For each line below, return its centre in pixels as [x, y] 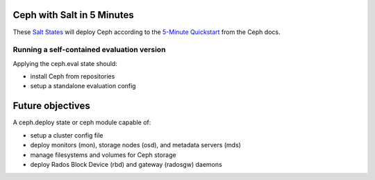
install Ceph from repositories [73, 76]
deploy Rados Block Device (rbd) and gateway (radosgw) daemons [126, 164]
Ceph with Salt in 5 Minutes [74, 15]
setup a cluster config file [67, 135]
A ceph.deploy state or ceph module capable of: [82, 122]
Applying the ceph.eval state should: [65, 63]
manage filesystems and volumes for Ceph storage [103, 155]
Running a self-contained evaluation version [89, 50]
